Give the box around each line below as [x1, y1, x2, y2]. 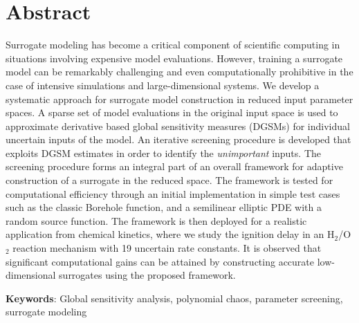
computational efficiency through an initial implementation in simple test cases [6, 186, 340, 201]
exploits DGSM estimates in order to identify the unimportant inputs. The [6, 145, 321, 160]
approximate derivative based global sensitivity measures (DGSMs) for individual [6, 118, 350, 133]
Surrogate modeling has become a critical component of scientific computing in [6, 37, 340, 52]
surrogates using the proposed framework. [59, 268, 236, 282]
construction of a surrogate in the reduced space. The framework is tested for [6, 173, 333, 187]
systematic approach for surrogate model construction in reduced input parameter [6, 91, 353, 106]
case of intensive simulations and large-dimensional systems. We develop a [6, 77, 320, 92]
